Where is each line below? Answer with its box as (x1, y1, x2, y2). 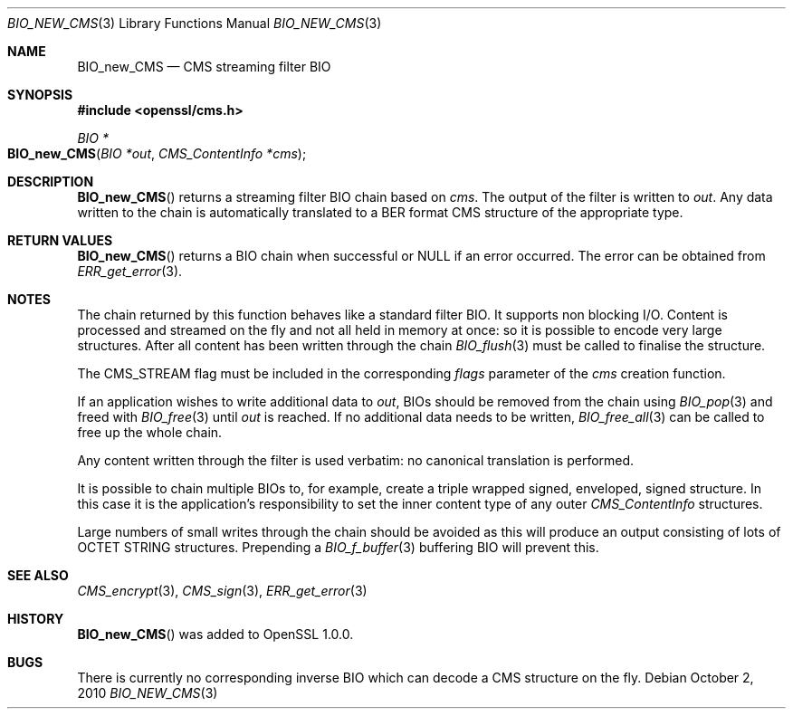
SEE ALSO (7, 568, 69, 583)
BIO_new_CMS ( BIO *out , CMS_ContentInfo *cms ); (7, 146, 307, 161)
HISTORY (7, 611, 64, 626)
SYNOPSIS (7, 87, 73, 102)
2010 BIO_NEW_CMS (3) (77, 685, 218, 701)
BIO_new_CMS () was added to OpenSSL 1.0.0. (77, 626, 354, 642)
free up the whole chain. (77, 425, 223, 440)
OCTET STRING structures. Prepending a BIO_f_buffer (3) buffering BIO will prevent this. (77, 539, 599, 555)
